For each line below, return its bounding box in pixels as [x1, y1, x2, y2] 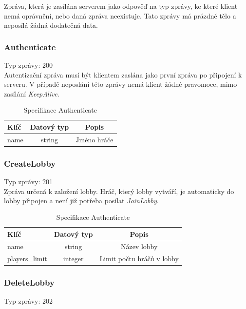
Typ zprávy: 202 [4, 295, 53, 306]
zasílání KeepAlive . [4, 88, 59, 98]
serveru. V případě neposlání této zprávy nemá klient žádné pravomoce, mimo [4, 79, 237, 89]
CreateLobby [4, 157, 56, 169]
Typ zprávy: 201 [4, 176, 53, 187]
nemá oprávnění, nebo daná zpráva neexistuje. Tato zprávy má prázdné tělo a [4, 10, 236, 20]
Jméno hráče [76, 134, 114, 144]
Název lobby [120, 241, 158, 251]
